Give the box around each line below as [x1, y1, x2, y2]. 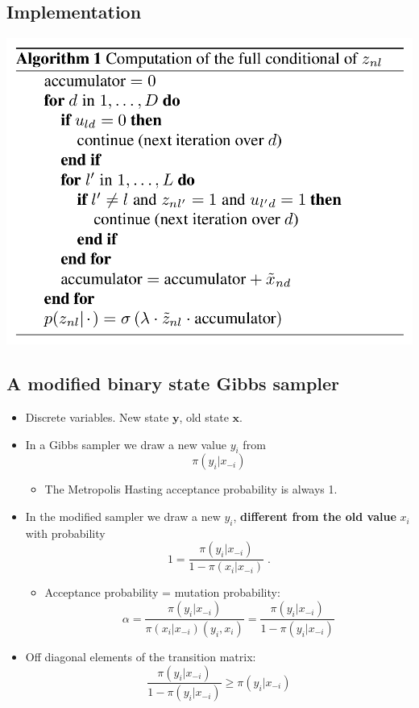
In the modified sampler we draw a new [25, 508, 221, 525]
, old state [179, 409, 229, 426]
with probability [25, 524, 106, 541]
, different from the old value [233, 508, 396, 525]
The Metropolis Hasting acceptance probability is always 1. [44, 481, 338, 498]
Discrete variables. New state [25, 409, 169, 426]
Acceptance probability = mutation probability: [44, 584, 280, 601]
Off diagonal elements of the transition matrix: [25, 648, 256, 664]
